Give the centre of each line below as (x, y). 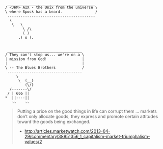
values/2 (33, 142)
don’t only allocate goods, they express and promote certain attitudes (87, 116)
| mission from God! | (45, 59)
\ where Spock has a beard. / (51, 12)
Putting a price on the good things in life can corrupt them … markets (87, 111)
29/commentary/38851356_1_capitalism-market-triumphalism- (87, 136)
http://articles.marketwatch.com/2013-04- (67, 131)
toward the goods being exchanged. (54, 122)
